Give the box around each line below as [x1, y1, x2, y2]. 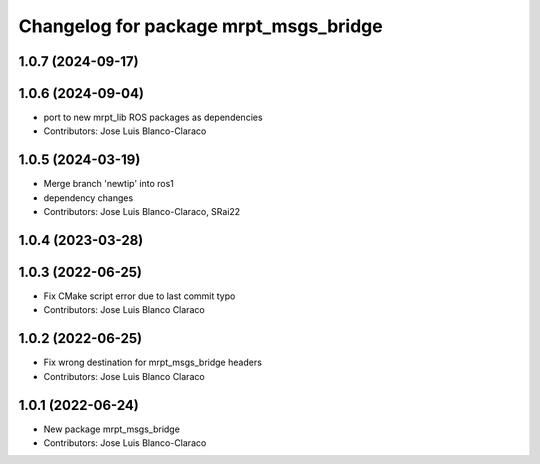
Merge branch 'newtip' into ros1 [43, 178, 174, 190]
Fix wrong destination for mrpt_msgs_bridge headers [43, 356, 262, 369]
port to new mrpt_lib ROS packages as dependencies [43, 111, 264, 124]
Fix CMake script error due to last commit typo [43, 290, 236, 302]
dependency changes [43, 191, 134, 204]
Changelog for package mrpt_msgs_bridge [18, 15, 384, 37]
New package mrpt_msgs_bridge [43, 423, 180, 435]
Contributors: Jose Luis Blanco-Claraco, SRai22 [43, 206, 241, 218]
